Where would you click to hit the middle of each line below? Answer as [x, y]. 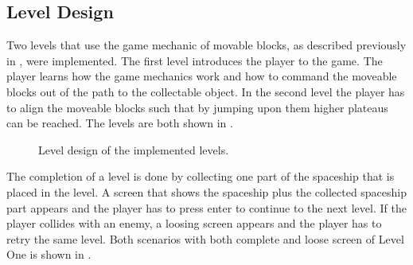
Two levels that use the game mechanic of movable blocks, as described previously [206, 45]
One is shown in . [49, 254]
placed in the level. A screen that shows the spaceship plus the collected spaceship [207, 191]
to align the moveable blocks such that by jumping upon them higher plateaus [197, 107]
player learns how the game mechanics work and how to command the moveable [202, 76]
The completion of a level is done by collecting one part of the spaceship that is [201, 176]
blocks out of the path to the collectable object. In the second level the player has [206, 91]
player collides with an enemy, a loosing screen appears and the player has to [194, 223]
